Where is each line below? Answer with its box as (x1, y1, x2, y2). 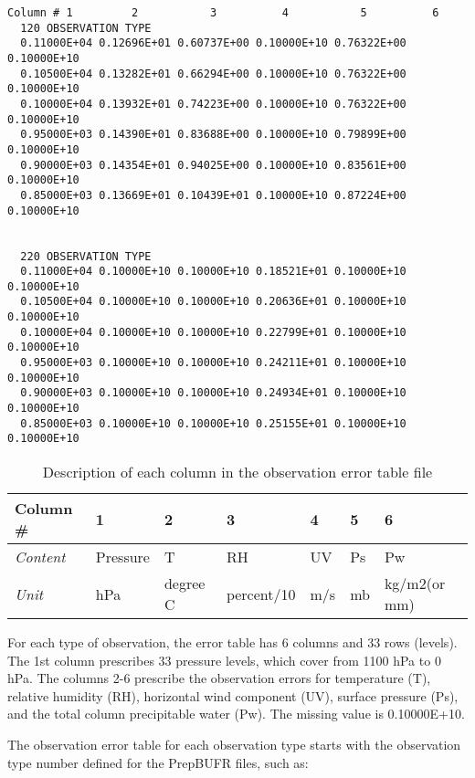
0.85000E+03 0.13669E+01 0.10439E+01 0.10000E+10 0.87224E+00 (20, 188, 406, 202)
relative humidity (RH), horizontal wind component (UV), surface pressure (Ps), (7, 686, 459, 705)
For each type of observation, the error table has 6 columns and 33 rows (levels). (7, 633, 458, 652)
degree (164, 573, 206, 594)
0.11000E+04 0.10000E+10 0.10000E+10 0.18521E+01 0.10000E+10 (20, 265, 406, 279)
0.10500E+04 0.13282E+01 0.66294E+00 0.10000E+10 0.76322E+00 (20, 67, 406, 80)
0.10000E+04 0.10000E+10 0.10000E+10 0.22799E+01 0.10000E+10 (20, 325, 406, 339)
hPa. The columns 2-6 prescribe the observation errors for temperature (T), (7, 668, 431, 688)
